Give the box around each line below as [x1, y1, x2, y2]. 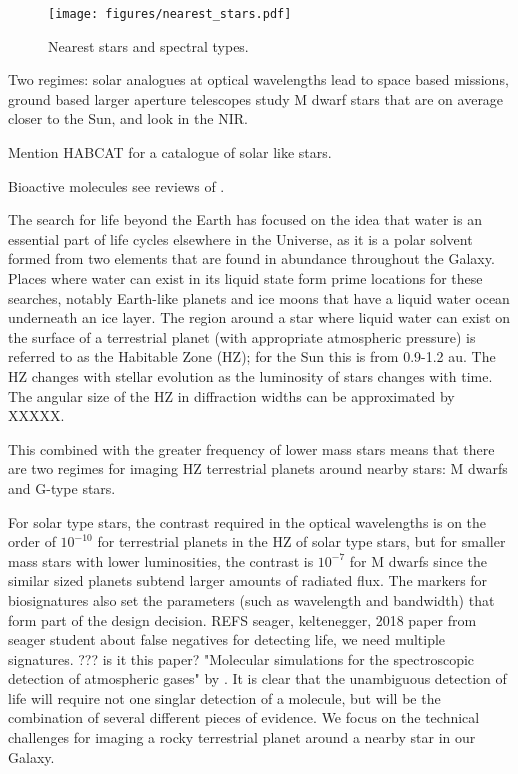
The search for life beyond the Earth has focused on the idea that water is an [8, 209, 482, 230]
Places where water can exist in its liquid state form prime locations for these [8, 268, 483, 288]
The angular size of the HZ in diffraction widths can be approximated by [8, 385, 455, 406]
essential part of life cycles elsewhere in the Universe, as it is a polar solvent [8, 228, 473, 249]
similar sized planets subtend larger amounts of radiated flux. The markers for [8, 570, 488, 591]
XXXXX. [8, 405, 65, 426]
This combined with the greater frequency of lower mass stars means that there [8, 438, 495, 459]
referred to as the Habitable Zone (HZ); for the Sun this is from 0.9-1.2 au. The [8, 346, 496, 367]
